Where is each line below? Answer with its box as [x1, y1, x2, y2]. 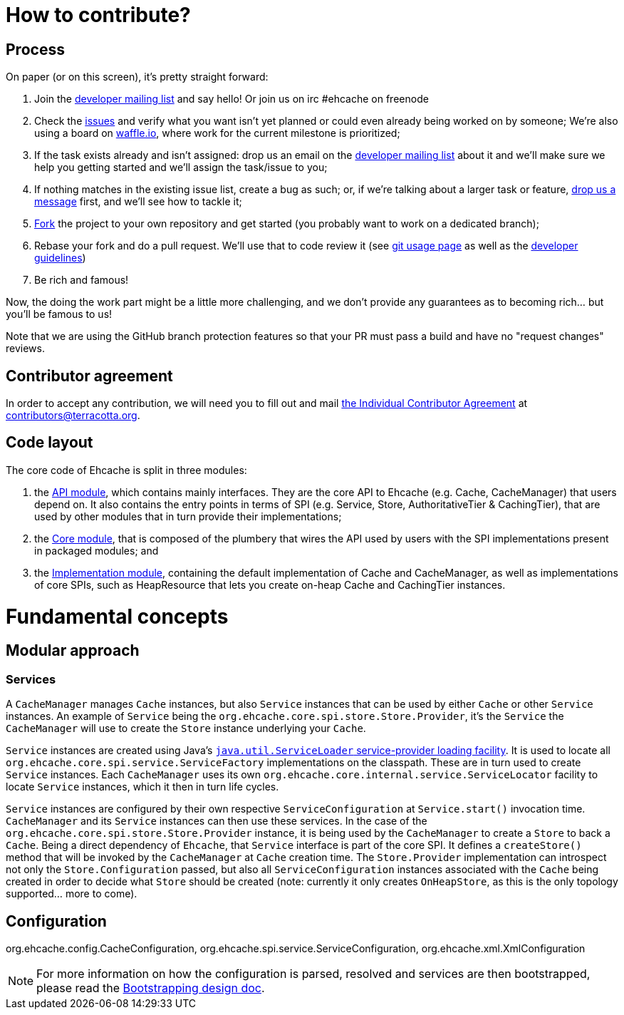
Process [6, 40, 65, 58]
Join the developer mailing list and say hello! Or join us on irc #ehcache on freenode [34, 93, 429, 105]
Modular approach [6, 642, 140, 660]
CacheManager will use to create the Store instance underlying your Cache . [6, 722, 366, 735]
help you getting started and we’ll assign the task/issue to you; [34, 161, 328, 174]
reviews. [6, 342, 45, 355]
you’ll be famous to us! [6, 308, 113, 321]
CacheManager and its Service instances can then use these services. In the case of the [6, 815, 427, 828]
